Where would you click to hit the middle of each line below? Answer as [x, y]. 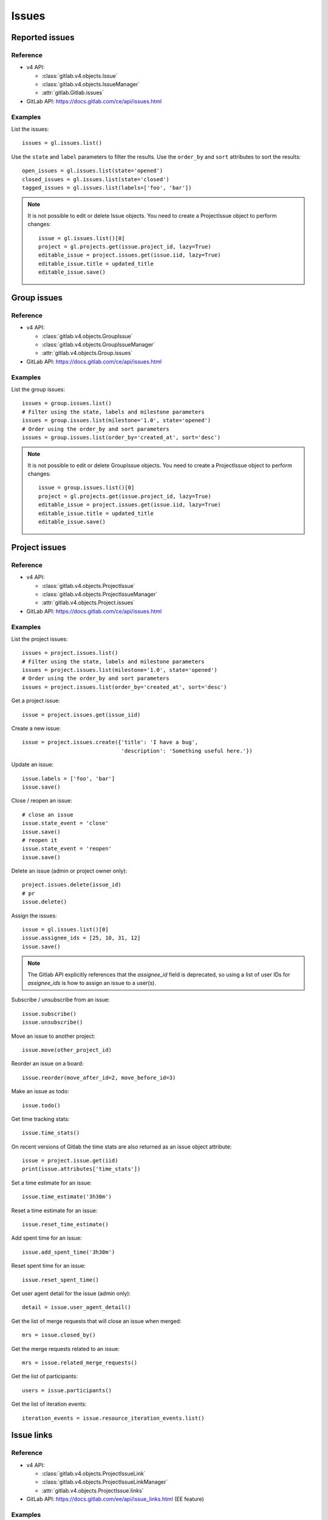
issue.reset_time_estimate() [65, 1225]
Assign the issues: [34, 916]
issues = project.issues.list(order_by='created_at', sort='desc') [125, 687]
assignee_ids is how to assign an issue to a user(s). [92, 983]
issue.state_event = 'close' [65, 823]
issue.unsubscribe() [53, 1022]
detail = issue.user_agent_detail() [77, 1308]
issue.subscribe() [50, 1014]
